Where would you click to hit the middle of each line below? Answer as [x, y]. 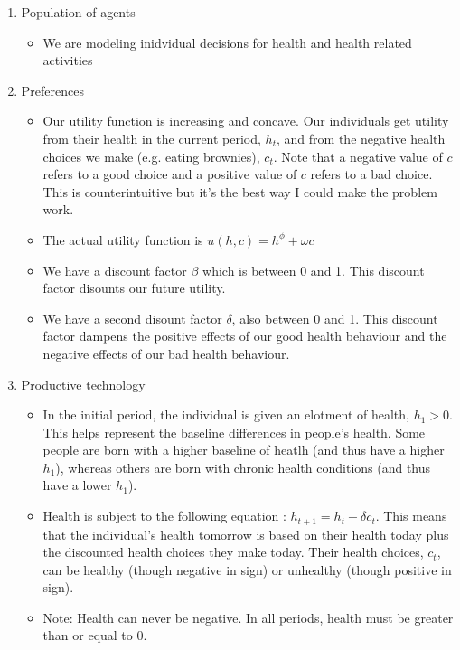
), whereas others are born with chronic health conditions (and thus [243, 467]
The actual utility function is [123, 239]
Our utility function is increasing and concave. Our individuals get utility [246, 121]
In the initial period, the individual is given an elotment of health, [226, 414]
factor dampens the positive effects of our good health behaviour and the [245, 336]
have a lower [77, 485]
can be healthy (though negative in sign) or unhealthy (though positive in [247, 569]
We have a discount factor [115, 270]
